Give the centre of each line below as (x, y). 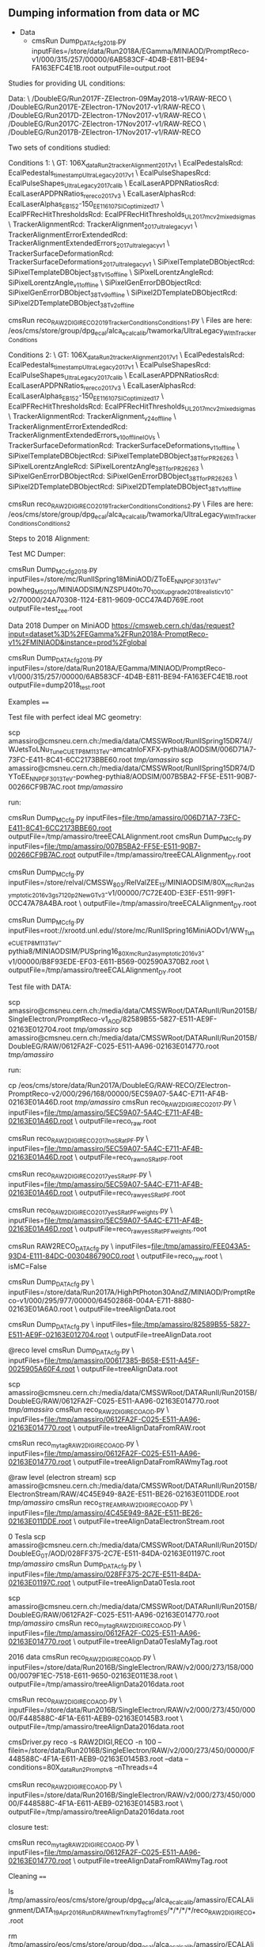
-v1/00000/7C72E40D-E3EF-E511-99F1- (170, 892)
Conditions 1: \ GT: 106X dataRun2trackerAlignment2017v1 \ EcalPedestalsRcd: (126, 164)
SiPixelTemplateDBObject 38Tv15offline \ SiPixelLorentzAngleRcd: (111, 273)
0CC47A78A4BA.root (43, 903)
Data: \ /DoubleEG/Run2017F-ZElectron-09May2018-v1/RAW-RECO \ (120, 98)
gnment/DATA (31, 1911)
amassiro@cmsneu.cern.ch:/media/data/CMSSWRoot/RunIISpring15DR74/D (132, 768)
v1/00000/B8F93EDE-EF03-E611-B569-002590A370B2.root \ (109, 961)
